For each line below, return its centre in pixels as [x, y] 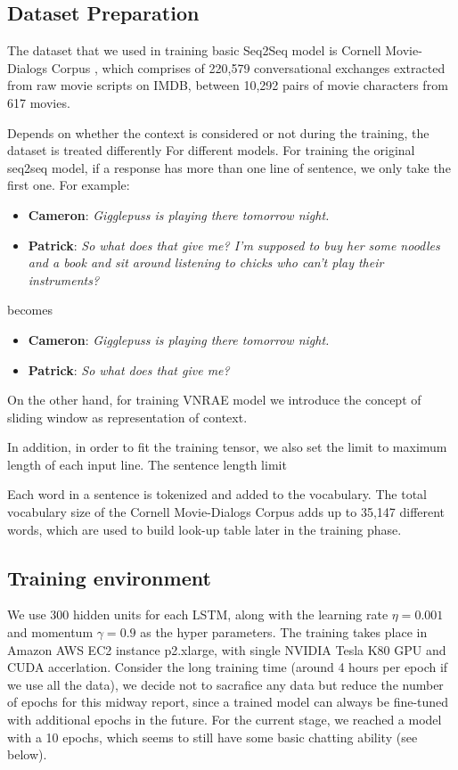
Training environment [109, 577]
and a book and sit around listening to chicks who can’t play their [206, 262]
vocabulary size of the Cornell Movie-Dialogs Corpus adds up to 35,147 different [226, 512]
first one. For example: [69, 185]
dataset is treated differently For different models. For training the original [211, 150]
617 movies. [39, 102]
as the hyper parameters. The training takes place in [284, 632]
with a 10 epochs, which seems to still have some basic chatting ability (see [213, 737]
